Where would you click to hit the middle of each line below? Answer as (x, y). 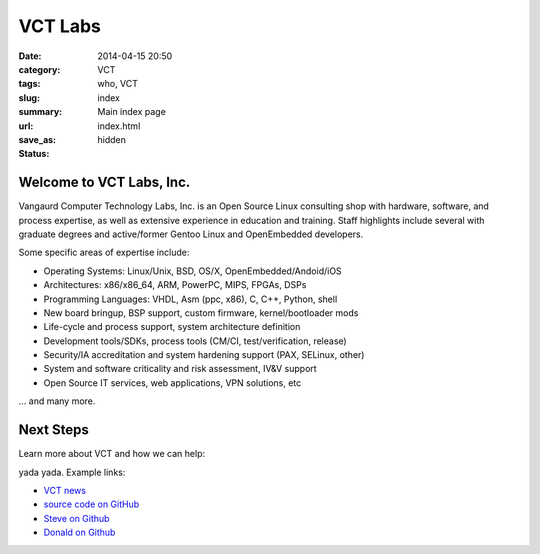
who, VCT (118, 84)
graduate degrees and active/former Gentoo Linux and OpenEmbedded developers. (191, 234)
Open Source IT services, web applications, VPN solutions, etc (172, 382)
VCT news (65, 490)
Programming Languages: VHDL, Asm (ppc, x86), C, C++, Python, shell (190, 299)
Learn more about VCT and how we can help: (111, 454)
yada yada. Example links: (72, 472)
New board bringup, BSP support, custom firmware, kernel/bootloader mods (201, 312)
